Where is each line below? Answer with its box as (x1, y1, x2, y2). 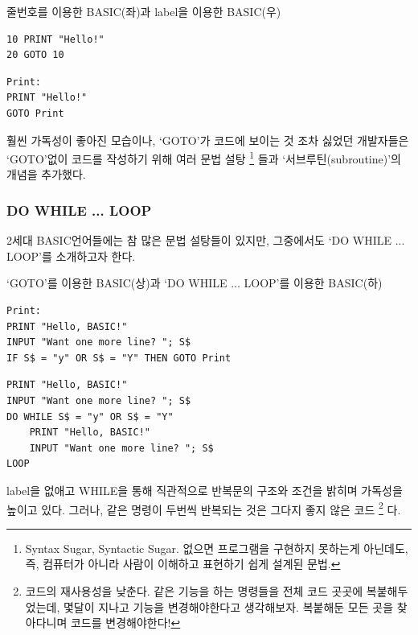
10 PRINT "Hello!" (6, 33, 104, 45)
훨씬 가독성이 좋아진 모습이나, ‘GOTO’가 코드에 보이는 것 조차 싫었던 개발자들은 (6, 131, 409, 148)
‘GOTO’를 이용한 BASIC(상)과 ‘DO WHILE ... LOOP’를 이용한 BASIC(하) (6, 274, 383, 291)
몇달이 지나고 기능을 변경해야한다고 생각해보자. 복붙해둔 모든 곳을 (63, 598, 394, 615)
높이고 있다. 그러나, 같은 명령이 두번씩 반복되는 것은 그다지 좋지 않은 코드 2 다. (6, 498, 401, 517)
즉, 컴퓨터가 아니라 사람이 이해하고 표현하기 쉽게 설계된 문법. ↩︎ (25, 555, 341, 572)
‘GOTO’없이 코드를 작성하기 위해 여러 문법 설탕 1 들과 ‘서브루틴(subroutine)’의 (6, 148, 401, 167)
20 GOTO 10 (6, 49, 64, 61)
